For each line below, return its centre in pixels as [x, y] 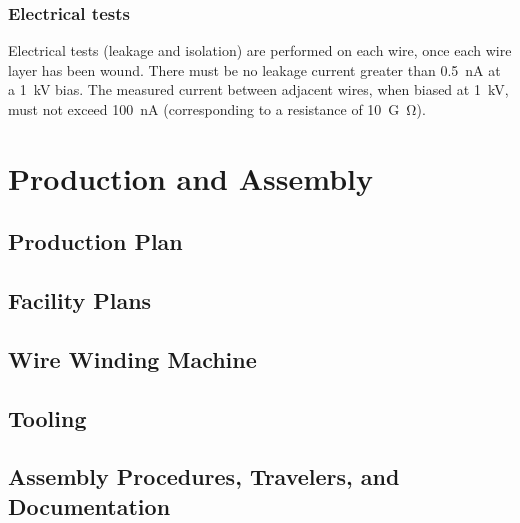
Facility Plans [80, 300]
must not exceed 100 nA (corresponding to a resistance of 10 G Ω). [217, 109]
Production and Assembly [190, 177]
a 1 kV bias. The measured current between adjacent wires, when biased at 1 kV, [258, 89]
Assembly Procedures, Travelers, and [204, 476]
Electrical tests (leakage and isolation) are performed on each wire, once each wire [260, 50]
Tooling [47, 417]
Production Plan [95, 241]
